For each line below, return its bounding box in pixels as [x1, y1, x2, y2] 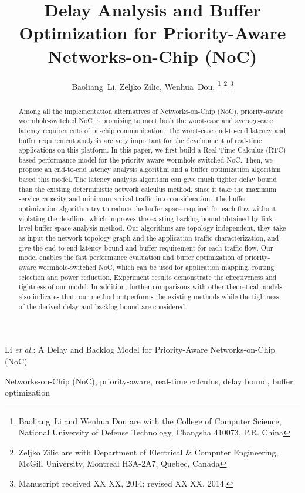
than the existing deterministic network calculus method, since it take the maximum [18, 184, 277, 194]
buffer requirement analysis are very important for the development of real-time [18, 135, 262, 145]
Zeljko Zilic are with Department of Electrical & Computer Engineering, [18, 445, 279, 458]
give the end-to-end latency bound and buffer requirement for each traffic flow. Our [18, 242, 273, 252]
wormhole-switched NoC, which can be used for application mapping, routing [38, 262, 274, 272]
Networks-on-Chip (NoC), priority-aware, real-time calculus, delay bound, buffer [5, 374, 293, 387]
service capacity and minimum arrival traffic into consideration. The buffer [18, 194, 247, 204]
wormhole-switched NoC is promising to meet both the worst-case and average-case [18, 116, 273, 126]
